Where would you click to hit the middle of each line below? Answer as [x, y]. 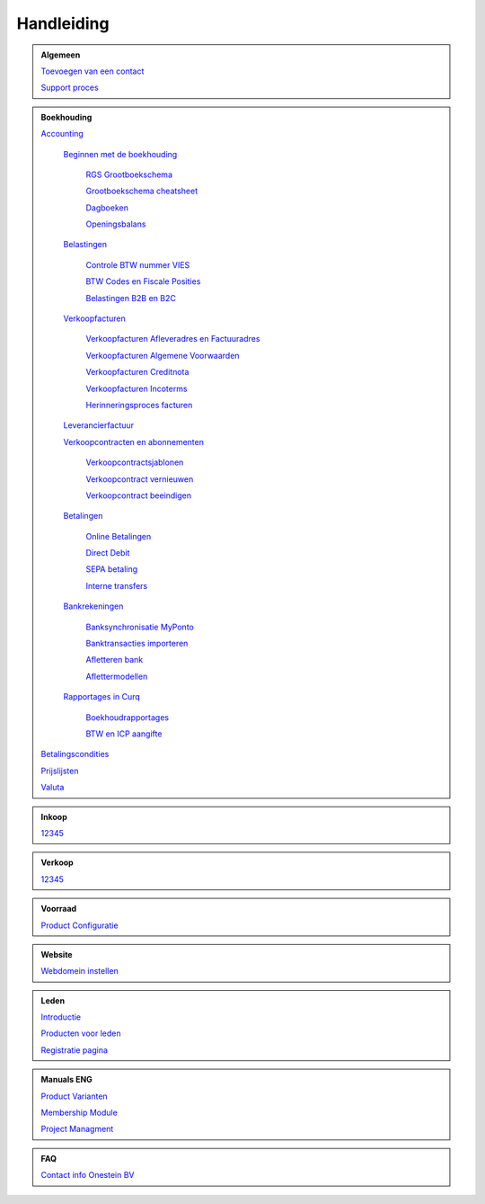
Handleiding [63, 23]
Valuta [53, 788]
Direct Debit [108, 553]
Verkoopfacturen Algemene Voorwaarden [163, 355]
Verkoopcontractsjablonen [135, 462]
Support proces [70, 88]
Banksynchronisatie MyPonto [140, 627]
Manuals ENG [67, 1080]
